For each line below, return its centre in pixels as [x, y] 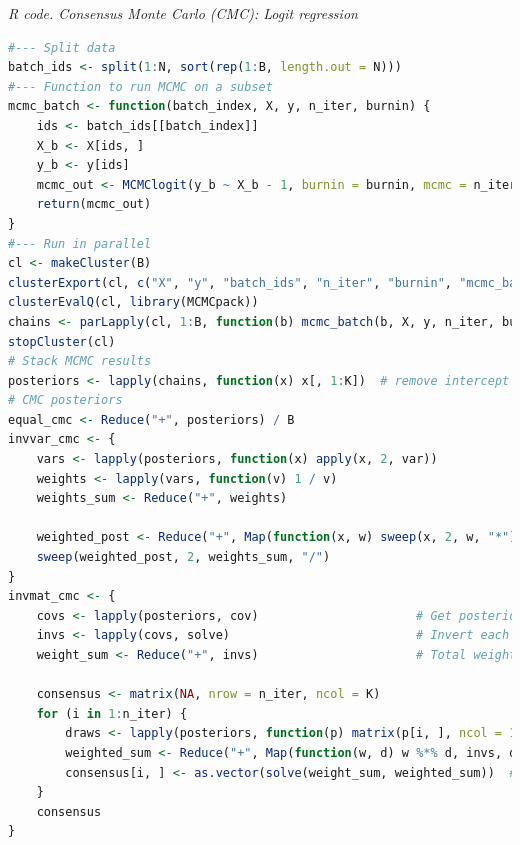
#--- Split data [62, 47]
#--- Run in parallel [80, 243]
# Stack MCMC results [80, 361]
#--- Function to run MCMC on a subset [140, 86]
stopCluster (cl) [62, 341]
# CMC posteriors [65, 400]
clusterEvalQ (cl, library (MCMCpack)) [133, 302]
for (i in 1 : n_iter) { [112, 713]
